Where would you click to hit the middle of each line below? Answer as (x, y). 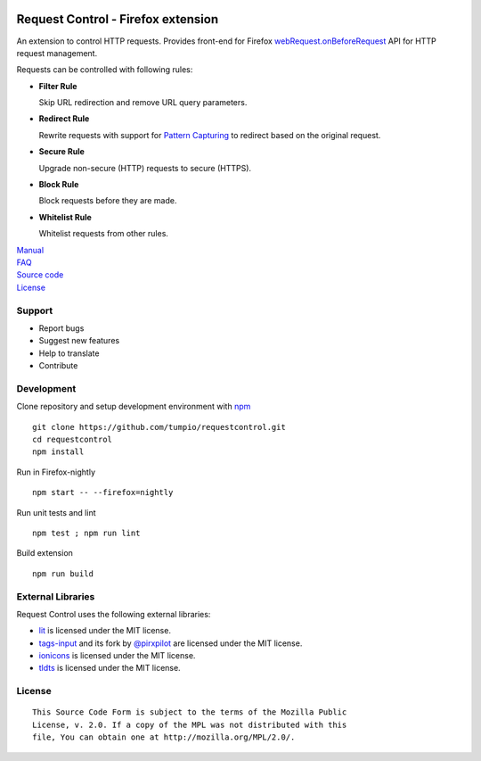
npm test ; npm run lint (86, 533)
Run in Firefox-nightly (56, 472)
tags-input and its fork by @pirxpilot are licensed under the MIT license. (171, 643)
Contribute (58, 366)
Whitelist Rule (65, 217)
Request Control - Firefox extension (117, 19)
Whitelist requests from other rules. (104, 234)
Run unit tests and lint (56, 512)
